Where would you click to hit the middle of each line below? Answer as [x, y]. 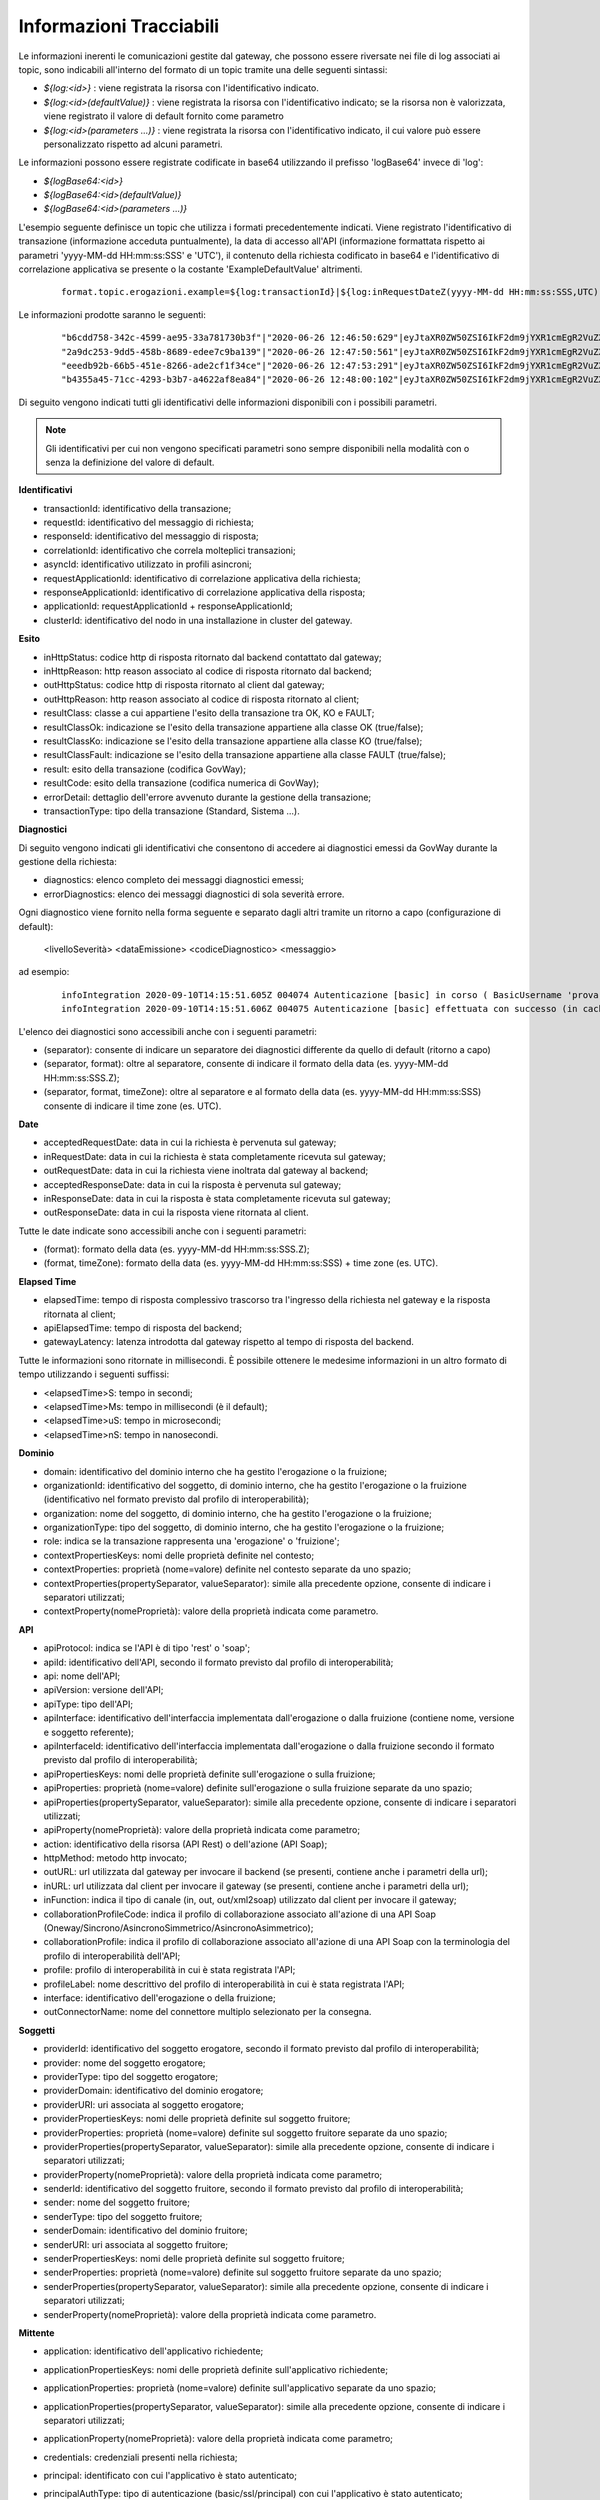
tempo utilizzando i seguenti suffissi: [94, 1374]
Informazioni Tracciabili [119, 26]
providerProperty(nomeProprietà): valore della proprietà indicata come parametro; [213, 2174]
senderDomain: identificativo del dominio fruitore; [146, 2231]
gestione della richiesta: [67, 862]
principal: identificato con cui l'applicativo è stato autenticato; [170, 2476]
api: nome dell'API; [82, 1676]
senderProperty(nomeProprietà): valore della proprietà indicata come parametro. [210, 2314]
